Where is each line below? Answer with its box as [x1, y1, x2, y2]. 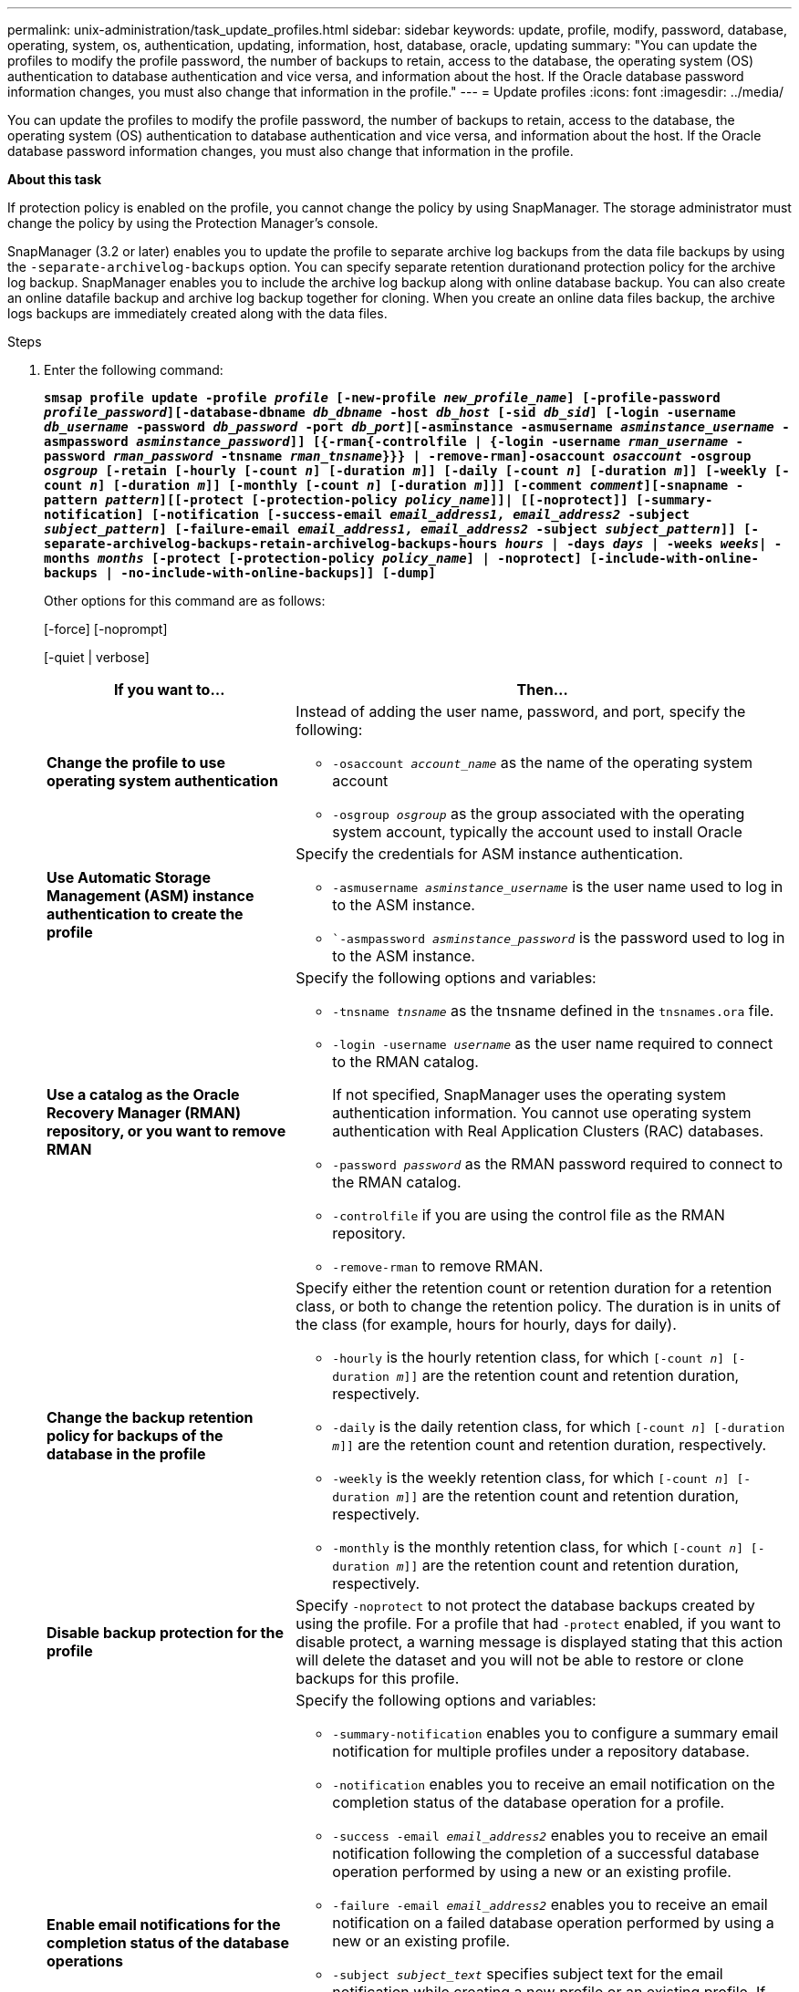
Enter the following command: [44, 362, 223, 378]
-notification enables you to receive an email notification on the [332, 1775, 775, 1793]
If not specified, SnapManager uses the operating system [332, 1085, 727, 1104]
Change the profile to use [47, 753, 225, 772]
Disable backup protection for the [47, 1624, 284, 1642]
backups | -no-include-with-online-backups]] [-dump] [44, 565, 436, 580]
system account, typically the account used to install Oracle [332, 823, 742, 841]
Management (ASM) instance [47, 887, 254, 905]
